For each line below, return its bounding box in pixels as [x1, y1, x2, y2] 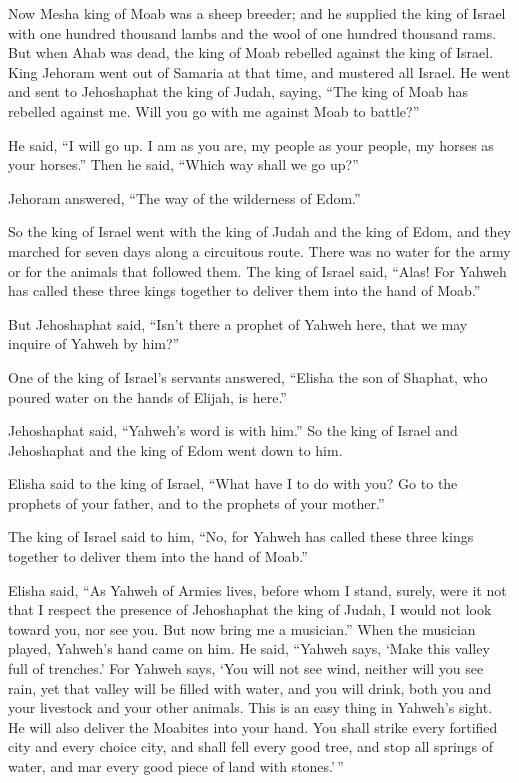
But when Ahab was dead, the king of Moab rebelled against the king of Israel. [8, 42, 494, 63]
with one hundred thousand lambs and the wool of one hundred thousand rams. [8, 22, 497, 43]
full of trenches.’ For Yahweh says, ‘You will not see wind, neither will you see [8, 658, 484, 679]
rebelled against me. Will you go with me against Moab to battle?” [8, 100, 420, 121]
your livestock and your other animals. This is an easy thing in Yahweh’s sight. [8, 697, 493, 718]
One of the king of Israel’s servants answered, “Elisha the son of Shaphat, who [8, 366, 488, 387]
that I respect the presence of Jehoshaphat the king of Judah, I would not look [8, 599, 492, 620]
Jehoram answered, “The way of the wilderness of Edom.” [8, 187, 361, 208]
